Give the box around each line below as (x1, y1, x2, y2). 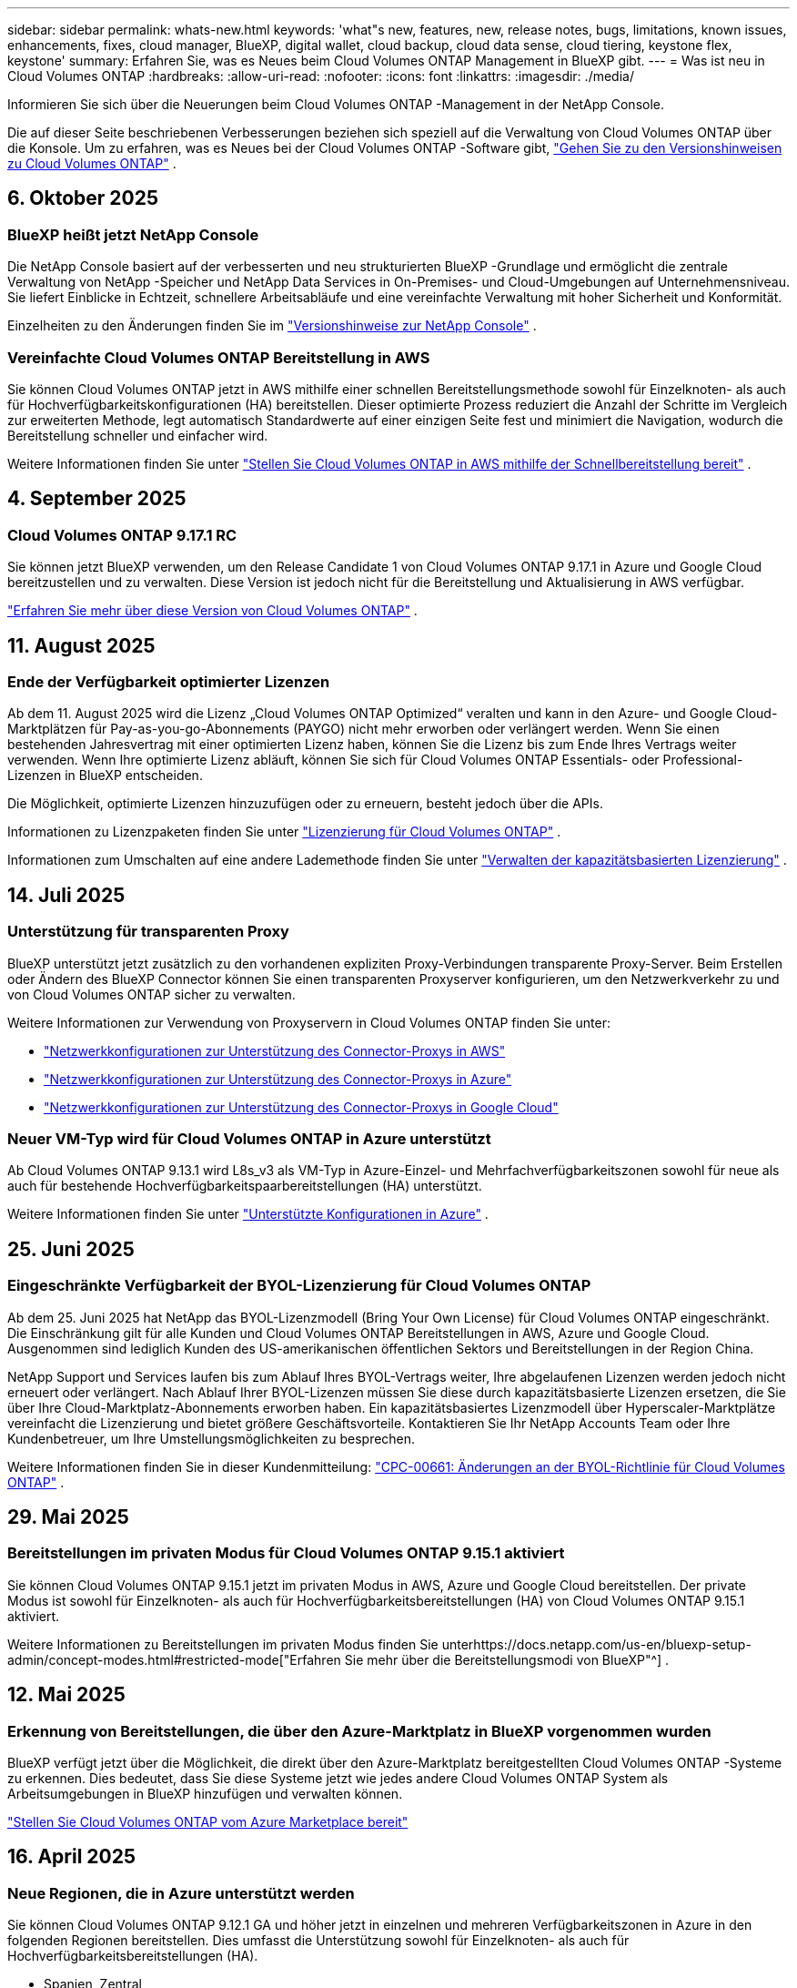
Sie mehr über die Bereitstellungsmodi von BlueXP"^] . (344, 1651, 670, 1668)
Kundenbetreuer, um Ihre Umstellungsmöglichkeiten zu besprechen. (7, 1430, 416, 1446)
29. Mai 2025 (7, 1506, 129, 1529)
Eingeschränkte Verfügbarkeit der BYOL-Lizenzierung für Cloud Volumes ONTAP (7, 1276, 591, 1295)
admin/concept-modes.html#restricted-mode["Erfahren (7, 1651, 341, 1668)
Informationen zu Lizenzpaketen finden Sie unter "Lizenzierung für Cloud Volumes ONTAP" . (7, 824, 561, 840)
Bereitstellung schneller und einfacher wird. (7, 427, 268, 443)
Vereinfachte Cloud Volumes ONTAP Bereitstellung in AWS (7, 348, 430, 367)
